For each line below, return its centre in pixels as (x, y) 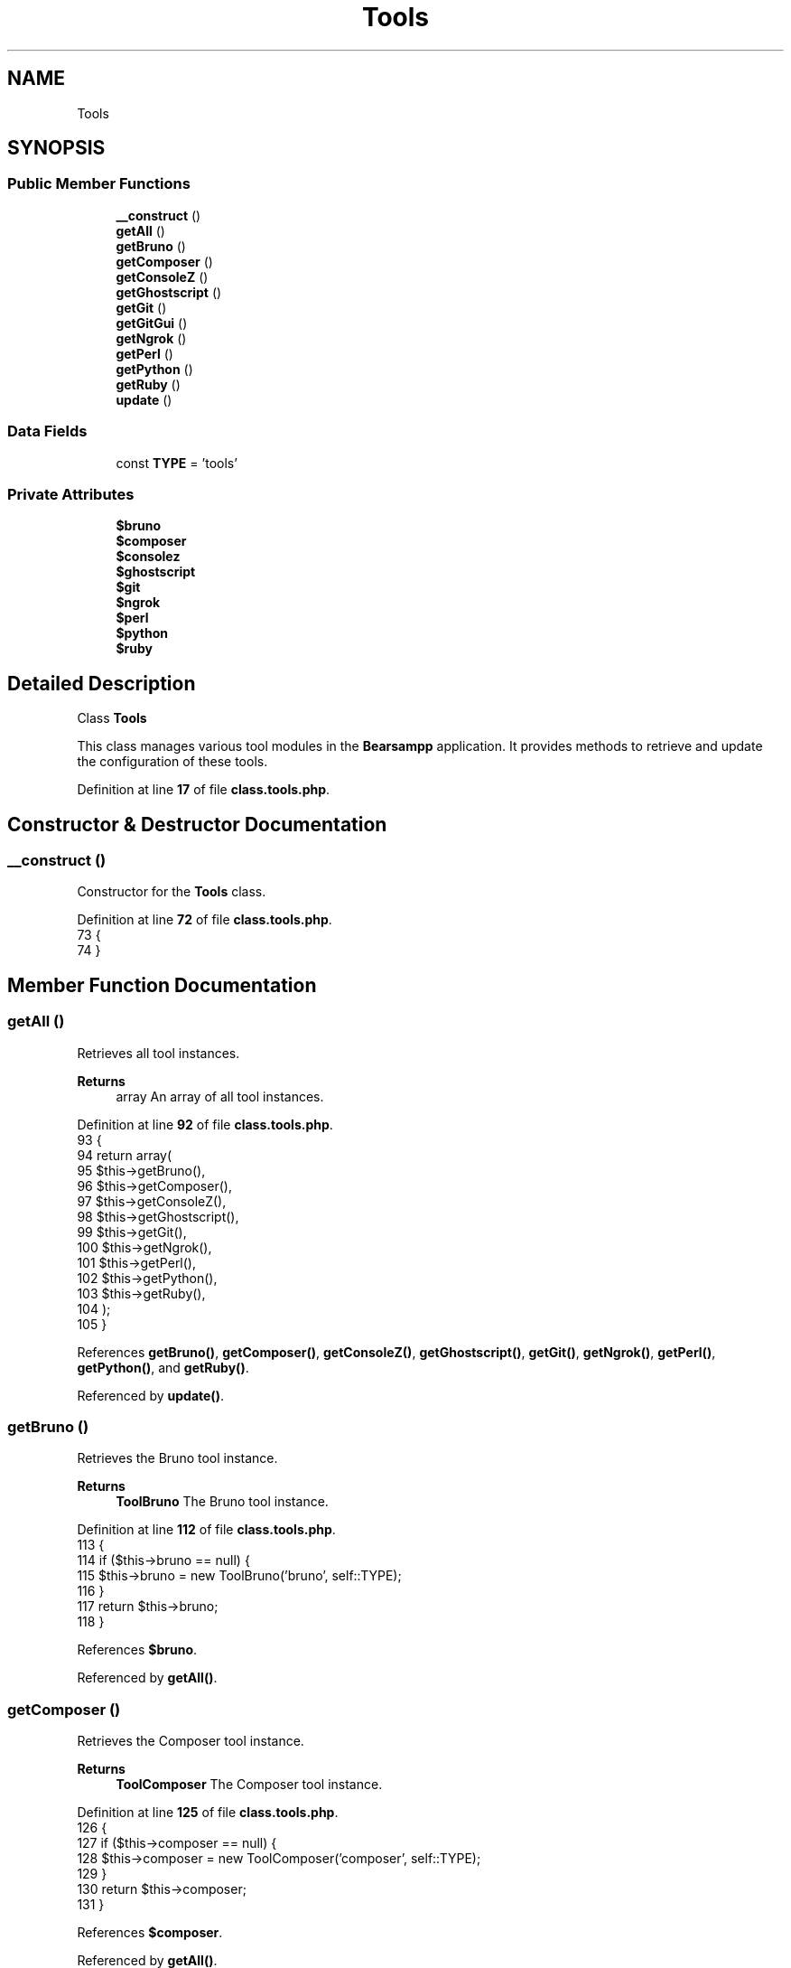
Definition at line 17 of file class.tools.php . (204, 790)
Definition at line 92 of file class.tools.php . (205, 1124)
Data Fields (47, 431)
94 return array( (125, 1155)
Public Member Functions (99, 184)
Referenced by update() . (150, 1395)
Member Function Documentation (162, 985)
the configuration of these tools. (172, 762)
